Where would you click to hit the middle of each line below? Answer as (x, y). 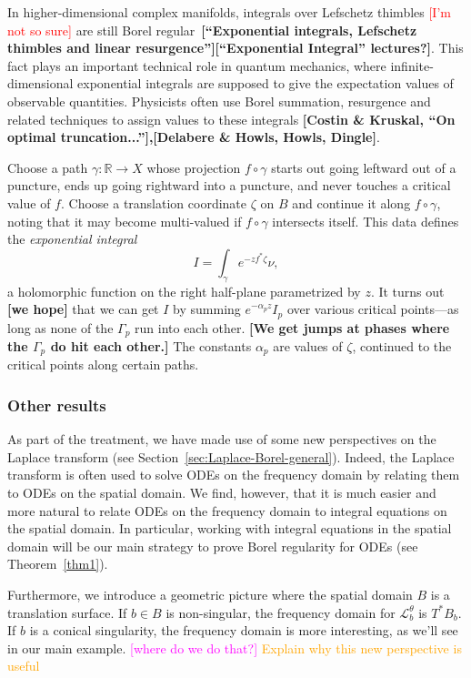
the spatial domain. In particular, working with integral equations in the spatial (230, 528)
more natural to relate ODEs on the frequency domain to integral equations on (227, 510)
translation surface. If (67, 612)
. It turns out (407, 291)
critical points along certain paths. (103, 364)
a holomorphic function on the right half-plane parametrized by (184, 291)
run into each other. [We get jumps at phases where (292, 327)
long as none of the (60, 327)
